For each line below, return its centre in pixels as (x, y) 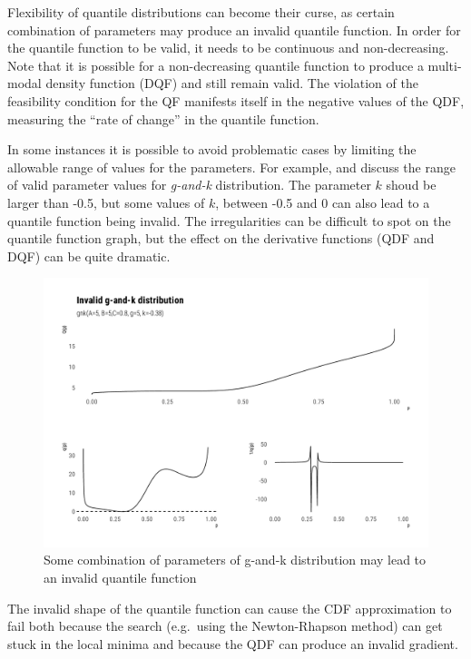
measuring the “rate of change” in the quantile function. (163, 118)
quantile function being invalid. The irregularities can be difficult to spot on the (229, 220)
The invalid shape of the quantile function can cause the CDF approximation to (230, 608)
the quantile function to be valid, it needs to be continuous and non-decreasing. (228, 48)
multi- (445, 65)
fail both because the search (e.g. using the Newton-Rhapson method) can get (225, 626)
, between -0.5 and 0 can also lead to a (323, 202)
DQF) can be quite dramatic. (89, 256)
